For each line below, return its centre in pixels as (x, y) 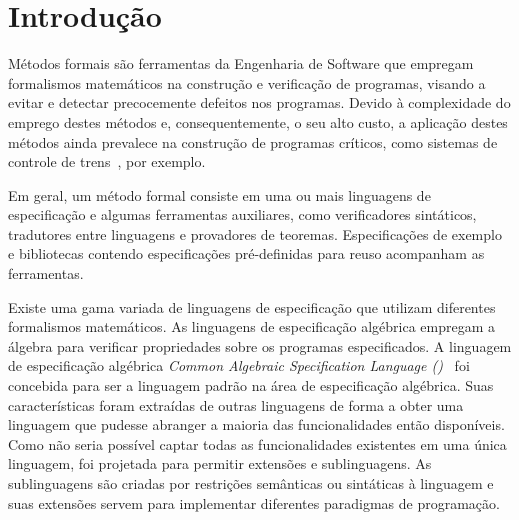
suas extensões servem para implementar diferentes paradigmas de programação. (254, 502)
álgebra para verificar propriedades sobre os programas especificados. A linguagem (260, 345)
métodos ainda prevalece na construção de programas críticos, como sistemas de (253, 141)
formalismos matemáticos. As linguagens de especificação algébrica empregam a (252, 326)
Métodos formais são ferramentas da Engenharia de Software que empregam (241, 63)
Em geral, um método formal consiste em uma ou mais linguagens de (219, 194)
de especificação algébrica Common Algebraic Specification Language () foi (239, 365)
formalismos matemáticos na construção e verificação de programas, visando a (247, 82)
